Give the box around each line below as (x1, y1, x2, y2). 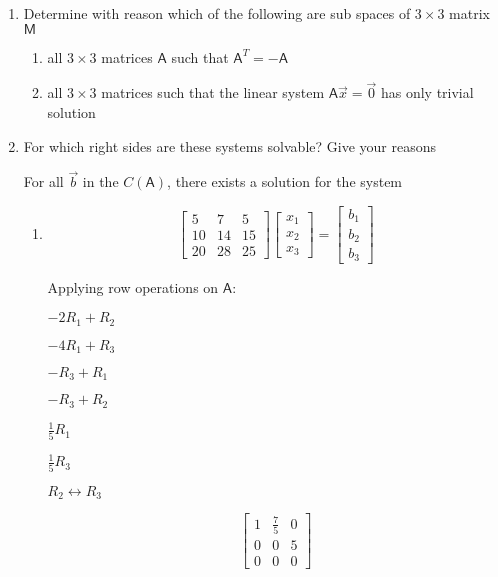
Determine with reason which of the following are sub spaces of (23, 3, 411, 23)
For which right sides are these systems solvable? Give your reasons (23, 135, 436, 156)
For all (23, 171, 64, 192)
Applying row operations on (47, 277, 219, 298)
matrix (449, 3, 490, 23)
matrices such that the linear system (101, 82, 325, 103)
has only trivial (380, 82, 474, 103)
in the (82, 171, 119, 192)
